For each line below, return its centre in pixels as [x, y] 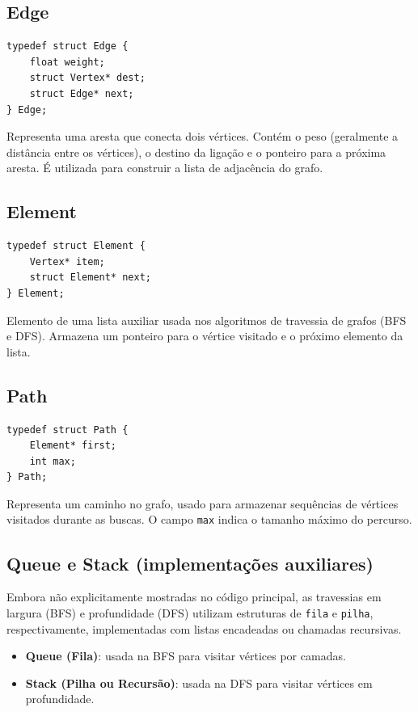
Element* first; [73, 446]
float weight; [67, 62]
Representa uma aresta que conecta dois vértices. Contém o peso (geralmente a [203, 136]
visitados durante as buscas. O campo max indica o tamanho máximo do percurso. [209, 519]
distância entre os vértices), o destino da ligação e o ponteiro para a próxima [196, 152]
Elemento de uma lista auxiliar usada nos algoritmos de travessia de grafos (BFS [207, 320]
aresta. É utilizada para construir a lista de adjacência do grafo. [165, 168]
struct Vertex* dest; [87, 78]
